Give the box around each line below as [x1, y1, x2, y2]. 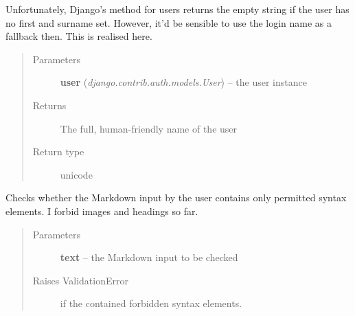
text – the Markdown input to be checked [60, 250, 238, 264]
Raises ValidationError [32, 273, 128, 287]
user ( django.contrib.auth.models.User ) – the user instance [60, 75, 307, 89]
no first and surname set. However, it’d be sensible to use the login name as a [5, 15, 332, 30]
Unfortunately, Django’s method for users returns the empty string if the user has [5, 2, 350, 16]
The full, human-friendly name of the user [60, 121, 238, 135]
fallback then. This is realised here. [5, 29, 152, 43]
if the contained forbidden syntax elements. [60, 296, 242, 311]
